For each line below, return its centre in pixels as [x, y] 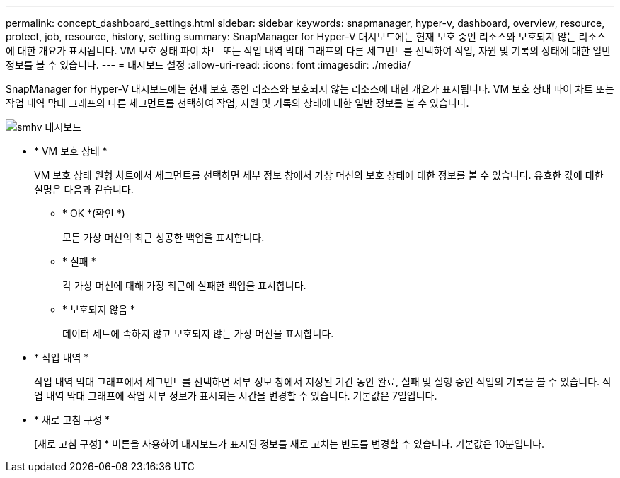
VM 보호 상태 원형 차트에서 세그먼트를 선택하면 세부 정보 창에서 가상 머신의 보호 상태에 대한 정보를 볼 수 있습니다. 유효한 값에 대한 [319, 175]
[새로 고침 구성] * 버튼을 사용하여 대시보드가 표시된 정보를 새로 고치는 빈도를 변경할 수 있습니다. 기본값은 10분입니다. [289, 444]
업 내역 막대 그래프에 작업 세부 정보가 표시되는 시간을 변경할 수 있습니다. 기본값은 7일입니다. [236, 396]
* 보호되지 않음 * [99, 309]
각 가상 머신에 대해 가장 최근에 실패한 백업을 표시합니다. [184, 285]
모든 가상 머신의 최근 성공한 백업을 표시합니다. [163, 237]
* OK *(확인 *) [94, 213]
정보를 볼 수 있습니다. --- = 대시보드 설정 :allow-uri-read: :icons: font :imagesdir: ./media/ [208, 65]
